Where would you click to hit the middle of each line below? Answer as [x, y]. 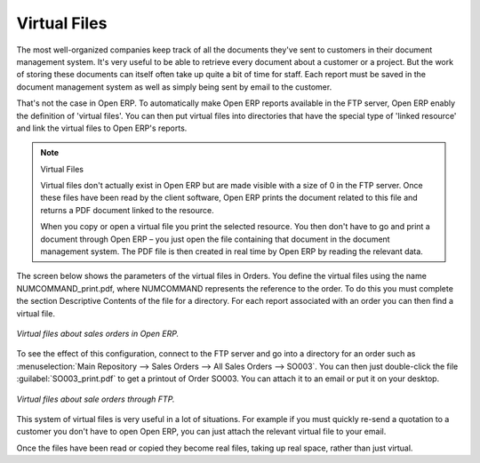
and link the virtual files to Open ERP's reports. [102, 128]
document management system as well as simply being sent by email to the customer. [174, 87]
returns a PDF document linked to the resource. [127, 210]
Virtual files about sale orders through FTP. [96, 399]
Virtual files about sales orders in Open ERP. [98, 333]
